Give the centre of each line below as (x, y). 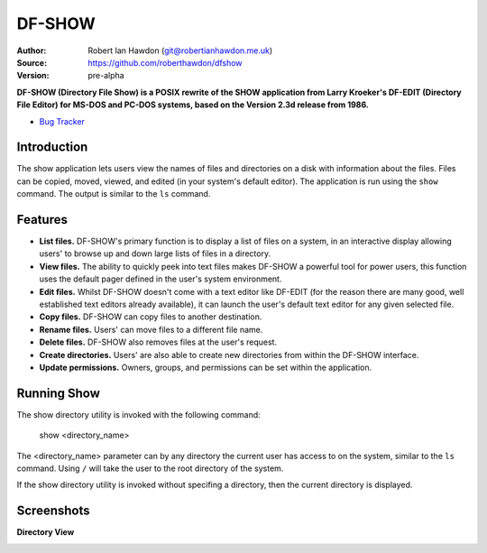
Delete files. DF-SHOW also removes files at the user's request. (158, 342)
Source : (32, 62)
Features (42, 220)
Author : (32, 51)
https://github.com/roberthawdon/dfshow (165, 62)
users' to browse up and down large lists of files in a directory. (155, 253)
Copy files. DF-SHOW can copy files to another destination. (151, 317)
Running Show (59, 393)
